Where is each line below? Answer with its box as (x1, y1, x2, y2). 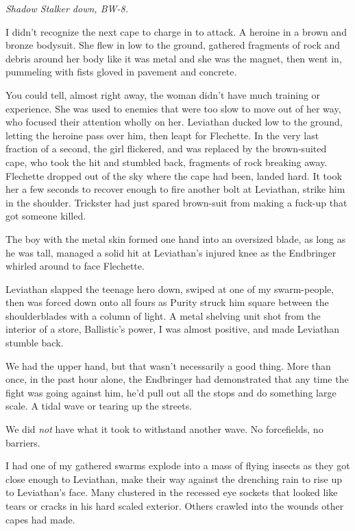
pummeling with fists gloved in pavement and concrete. (5, 64, 237, 79)
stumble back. (5, 335, 64, 350)
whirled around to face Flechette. (5, 259, 145, 273)
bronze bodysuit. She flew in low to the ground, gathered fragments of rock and (5, 38, 341, 52)
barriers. (5, 435, 40, 449)
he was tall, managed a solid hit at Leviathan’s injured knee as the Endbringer (5, 245, 336, 259)
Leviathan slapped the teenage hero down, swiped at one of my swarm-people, (5, 281, 334, 296)
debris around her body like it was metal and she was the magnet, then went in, (5, 51, 342, 65)
